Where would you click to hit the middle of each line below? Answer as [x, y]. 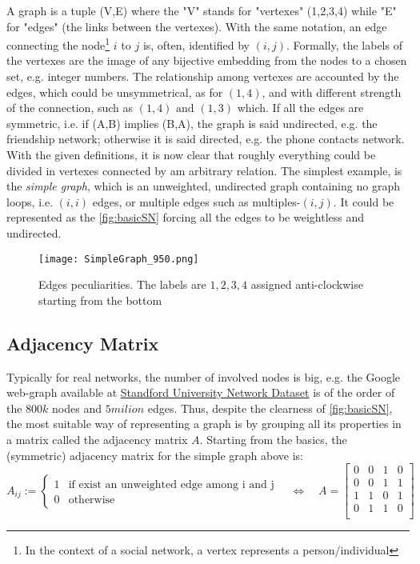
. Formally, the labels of [344, 44]
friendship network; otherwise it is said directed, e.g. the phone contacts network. [206, 139]
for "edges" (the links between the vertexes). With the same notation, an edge [197, 26]
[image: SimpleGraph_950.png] [119, 259]
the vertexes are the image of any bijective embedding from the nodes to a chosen [207, 60]
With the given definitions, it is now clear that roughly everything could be [191, 154]
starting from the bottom [100, 300]
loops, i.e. [30, 201]
